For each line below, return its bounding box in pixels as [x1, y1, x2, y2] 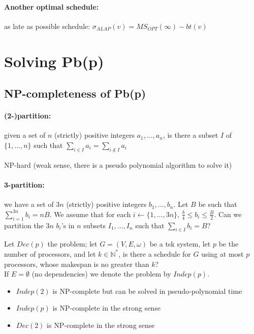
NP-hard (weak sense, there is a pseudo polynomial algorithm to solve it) [4, 159, 232, 170]
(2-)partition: [4, 110, 51, 121]
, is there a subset [163, 130, 218, 140]
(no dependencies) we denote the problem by [31, 268, 171, 279]
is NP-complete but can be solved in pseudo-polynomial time [52, 285, 242, 296]
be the [218, 238, 239, 249]
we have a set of [4, 199, 54, 209]
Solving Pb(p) [4, 50, 104, 71]
